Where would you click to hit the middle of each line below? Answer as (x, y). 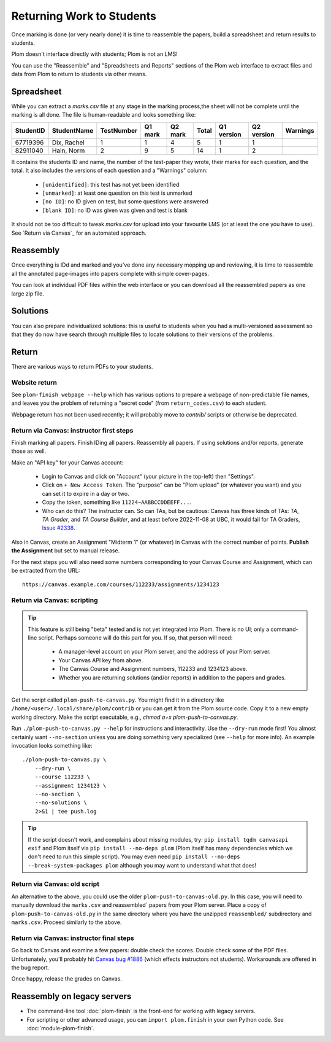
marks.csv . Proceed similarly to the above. (67, 922)
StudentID (30, 130)
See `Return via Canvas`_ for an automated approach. (79, 233)
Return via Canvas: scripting (55, 600)
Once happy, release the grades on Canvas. (67, 979)
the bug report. (30, 967)
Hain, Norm (69, 151)
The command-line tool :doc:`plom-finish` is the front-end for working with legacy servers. (141, 1011)
